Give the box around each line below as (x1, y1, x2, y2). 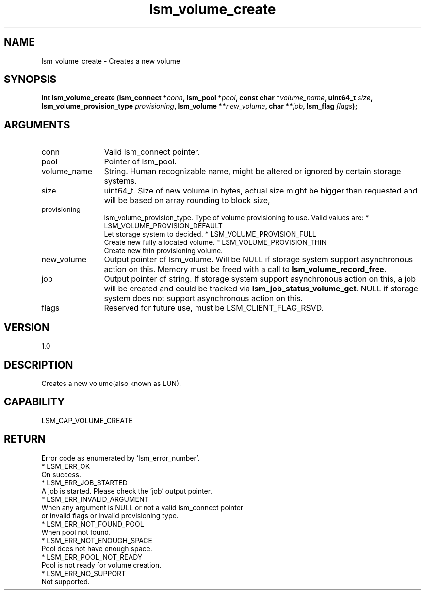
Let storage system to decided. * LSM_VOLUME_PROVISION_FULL (104, 230, 316, 239)
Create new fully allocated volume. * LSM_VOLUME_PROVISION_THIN (104, 238, 327, 247)
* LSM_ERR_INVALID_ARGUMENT (41, 495, 149, 503)
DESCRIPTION (4, 358, 73, 371)
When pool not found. (41, 528, 111, 536)
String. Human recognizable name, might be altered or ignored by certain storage (104, 166, 401, 177)
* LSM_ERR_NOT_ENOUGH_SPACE (41, 536, 153, 545)
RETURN (4, 433, 46, 446)
